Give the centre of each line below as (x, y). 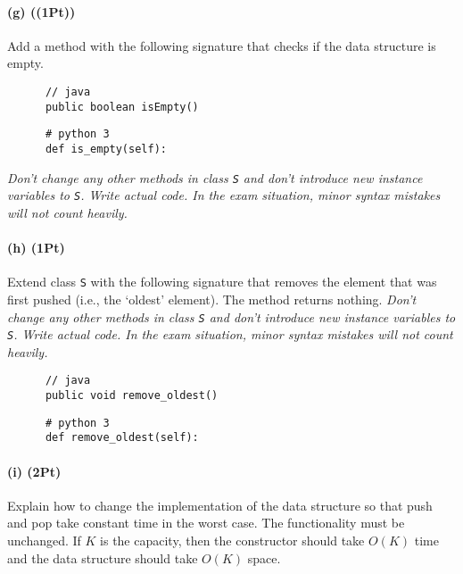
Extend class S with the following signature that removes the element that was (222, 282)
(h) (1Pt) (36, 248)
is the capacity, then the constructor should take (232, 541)
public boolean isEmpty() (122, 107)
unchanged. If (44, 541)
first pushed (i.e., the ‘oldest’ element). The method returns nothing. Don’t (212, 299)
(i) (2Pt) (34, 471)
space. (264, 557)
